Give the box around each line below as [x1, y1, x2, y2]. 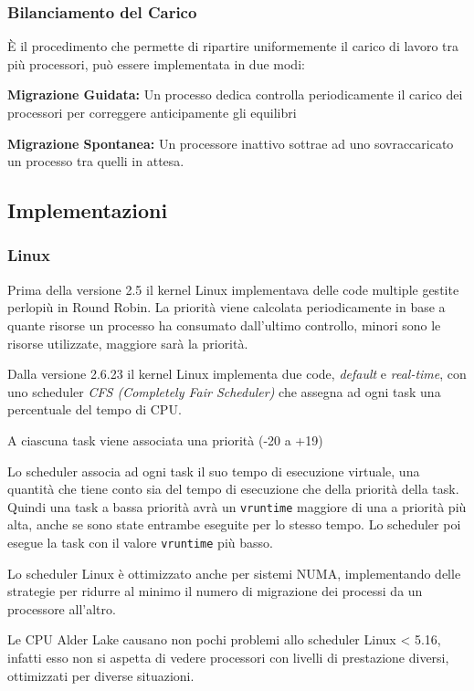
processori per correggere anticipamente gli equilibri [7, 103, 297, 121]
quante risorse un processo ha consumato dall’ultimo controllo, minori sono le [7, 315, 441, 334]
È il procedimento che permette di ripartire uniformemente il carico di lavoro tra [7, 37, 459, 56]
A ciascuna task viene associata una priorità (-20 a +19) [7, 430, 323, 449]
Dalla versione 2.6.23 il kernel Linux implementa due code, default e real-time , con [7, 364, 467, 383]
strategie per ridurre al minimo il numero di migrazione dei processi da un [7, 581, 423, 601]
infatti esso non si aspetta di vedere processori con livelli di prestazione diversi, [7, 648, 449, 666]
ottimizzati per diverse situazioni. [7, 665, 195, 685]
